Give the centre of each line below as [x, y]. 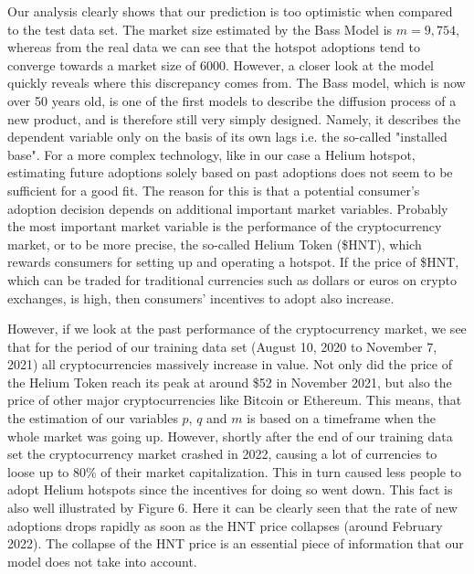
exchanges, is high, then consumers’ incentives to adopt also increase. [201, 298]
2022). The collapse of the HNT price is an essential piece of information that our [236, 543]
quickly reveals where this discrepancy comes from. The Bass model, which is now [237, 83]
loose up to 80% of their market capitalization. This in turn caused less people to [235, 471]
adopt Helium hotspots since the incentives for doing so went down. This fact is [230, 489]
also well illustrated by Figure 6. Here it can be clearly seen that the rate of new [232, 508]
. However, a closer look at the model [330, 64]
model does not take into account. [102, 561]
